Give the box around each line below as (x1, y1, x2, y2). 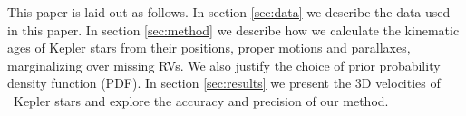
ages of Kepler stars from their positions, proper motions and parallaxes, (7, 38, 411, 57)
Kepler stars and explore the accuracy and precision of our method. (13, 91, 389, 110)
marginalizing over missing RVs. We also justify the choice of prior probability (7, 55, 441, 74)
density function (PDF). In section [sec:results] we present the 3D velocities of (7, 73, 441, 92)
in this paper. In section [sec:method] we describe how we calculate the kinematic (7, 20, 460, 39)
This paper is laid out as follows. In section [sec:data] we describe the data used (7, 3, 451, 21)
